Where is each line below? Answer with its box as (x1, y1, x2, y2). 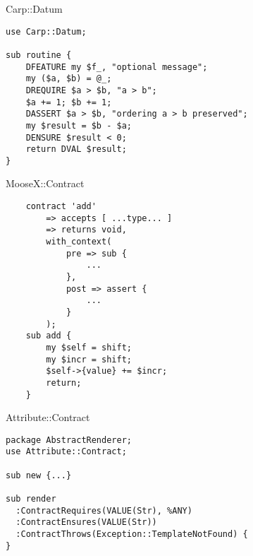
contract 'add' (25, 201, 97, 212)
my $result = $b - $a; (25, 120, 132, 131)
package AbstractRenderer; (6, 434, 132, 445)
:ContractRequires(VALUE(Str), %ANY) (16, 505, 192, 516)
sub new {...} (6, 470, 72, 480)
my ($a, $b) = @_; (25, 73, 112, 84)
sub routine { (6, 49, 72, 60)
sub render (6, 494, 56, 504)
